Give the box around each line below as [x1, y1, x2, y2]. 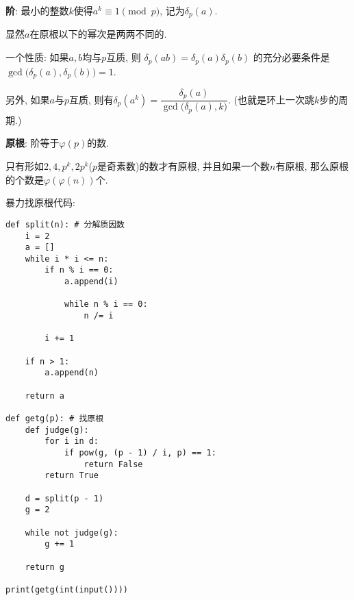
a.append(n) [45, 368, 99, 378]
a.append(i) [64, 277, 118, 287]
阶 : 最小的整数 [5, 3, 69, 17]
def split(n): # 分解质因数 [5, 219, 125, 229]
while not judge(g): [25, 527, 118, 538]
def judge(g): [25, 425, 89, 435]
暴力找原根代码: [5, 195, 75, 210]
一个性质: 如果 [5, 50, 69, 64]
